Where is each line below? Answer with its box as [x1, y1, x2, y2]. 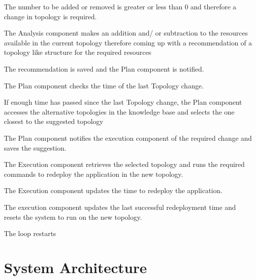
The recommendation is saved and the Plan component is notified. [4, 63, 204, 74]
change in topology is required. [4, 11, 97, 21]
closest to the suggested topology [4, 116, 103, 126]
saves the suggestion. [4, 142, 66, 153]
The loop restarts [4, 228, 56, 239]
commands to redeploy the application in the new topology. [4, 168, 183, 179]
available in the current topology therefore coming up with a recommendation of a [4, 37, 252, 47]
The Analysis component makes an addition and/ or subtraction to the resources [4, 28, 248, 38]
